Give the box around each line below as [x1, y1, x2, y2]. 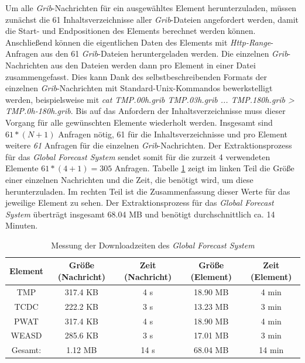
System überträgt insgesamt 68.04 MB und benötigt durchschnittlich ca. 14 [5, 208, 275, 220]
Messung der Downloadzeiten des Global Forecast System [51, 238, 255, 251]
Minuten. [5, 219, 38, 231]
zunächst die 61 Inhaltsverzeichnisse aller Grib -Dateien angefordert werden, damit [5, 13, 299, 25]
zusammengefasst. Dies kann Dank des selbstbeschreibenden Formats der [5, 70, 268, 82]
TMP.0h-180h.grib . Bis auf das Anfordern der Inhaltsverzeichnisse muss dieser [5, 105, 286, 117]
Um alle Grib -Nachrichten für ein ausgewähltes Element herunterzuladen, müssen [5, 2, 297, 13]
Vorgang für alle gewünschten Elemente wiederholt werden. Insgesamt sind [5, 116, 273, 128]
